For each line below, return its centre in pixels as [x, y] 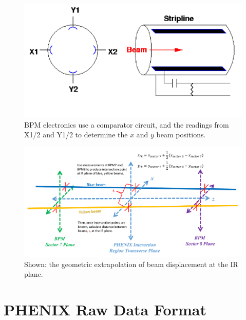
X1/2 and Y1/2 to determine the [76, 135]
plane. [34, 274]
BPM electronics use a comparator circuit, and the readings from [127, 124]
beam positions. [181, 135]
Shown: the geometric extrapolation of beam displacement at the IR [131, 264]
